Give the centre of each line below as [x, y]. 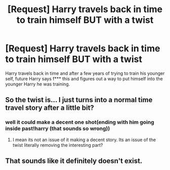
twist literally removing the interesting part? [58, 145]
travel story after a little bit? [50, 108]
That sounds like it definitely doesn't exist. [74, 161]
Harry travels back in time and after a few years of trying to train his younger [85, 73]
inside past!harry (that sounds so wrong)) [58, 129]
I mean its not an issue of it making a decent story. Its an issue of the [84, 140]
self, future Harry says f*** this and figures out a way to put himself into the [84, 78]
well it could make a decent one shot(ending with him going [80, 122]
